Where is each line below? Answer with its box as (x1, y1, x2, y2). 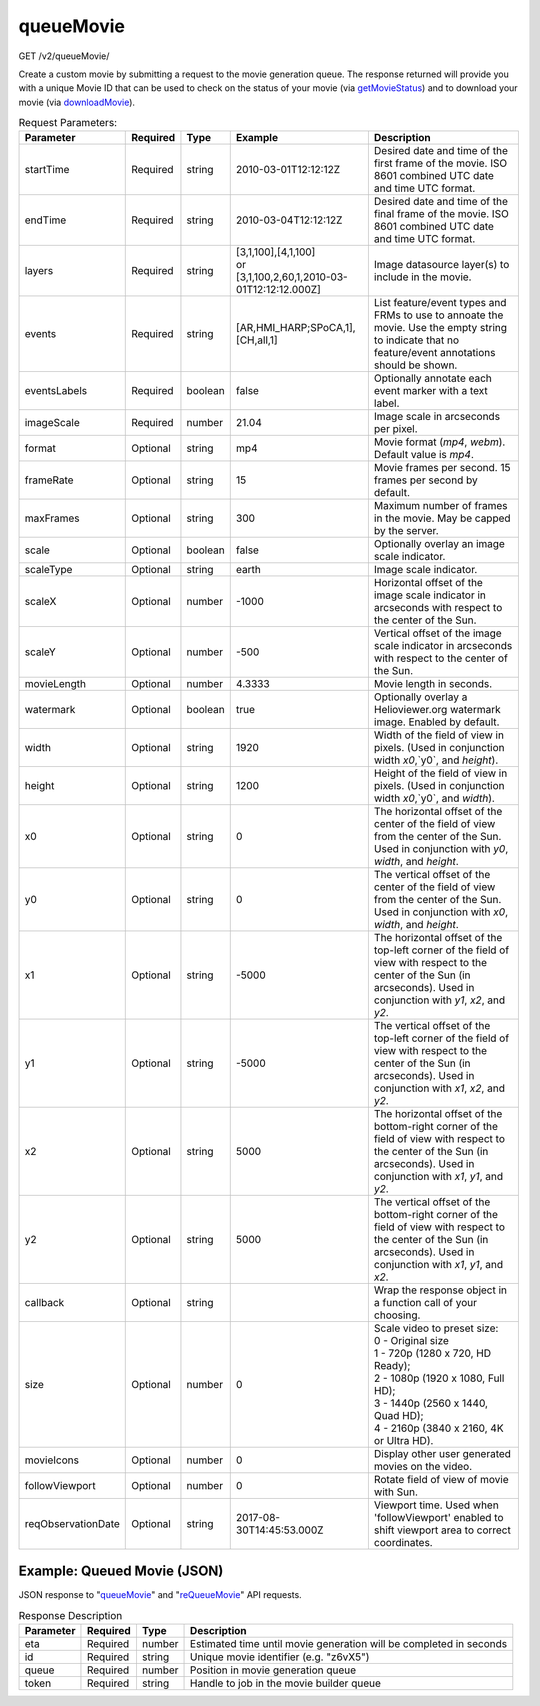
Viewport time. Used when (373, 1498, 499, 1512)
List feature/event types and (373, 296, 507, 310)
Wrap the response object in (373, 1283, 508, 1297)
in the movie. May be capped (373, 511, 511, 525)
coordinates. (373, 1536, 434, 1550)
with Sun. (373, 1485, 419, 1499)
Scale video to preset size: (373, 1321, 499, 1335)
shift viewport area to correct (373, 1523, 512, 1537)
